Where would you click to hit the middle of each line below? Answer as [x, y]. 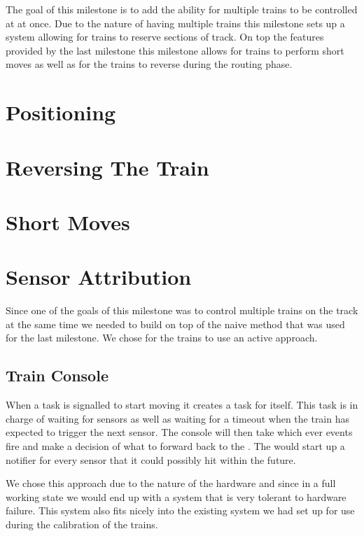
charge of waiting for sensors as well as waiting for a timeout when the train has [178, 418]
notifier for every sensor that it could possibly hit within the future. [151, 459]
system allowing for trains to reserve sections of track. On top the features [165, 37]
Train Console [57, 375]
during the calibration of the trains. [82, 524]
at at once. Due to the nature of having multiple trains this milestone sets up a [175, 23]
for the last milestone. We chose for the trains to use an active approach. [162, 338]
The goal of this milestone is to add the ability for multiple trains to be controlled [182, 9]
